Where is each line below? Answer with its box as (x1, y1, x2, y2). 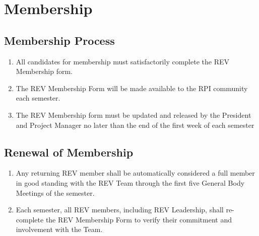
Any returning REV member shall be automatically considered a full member (16, 168, 255, 178)
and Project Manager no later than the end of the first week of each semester (16, 119, 254, 130)
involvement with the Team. (16, 224, 103, 234)
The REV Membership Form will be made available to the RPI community (16, 83, 248, 93)
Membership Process (4, 32, 115, 48)
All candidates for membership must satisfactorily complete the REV (16, 56, 230, 66)
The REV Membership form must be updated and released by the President (16, 109, 251, 120)
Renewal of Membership (4, 144, 134, 160)
